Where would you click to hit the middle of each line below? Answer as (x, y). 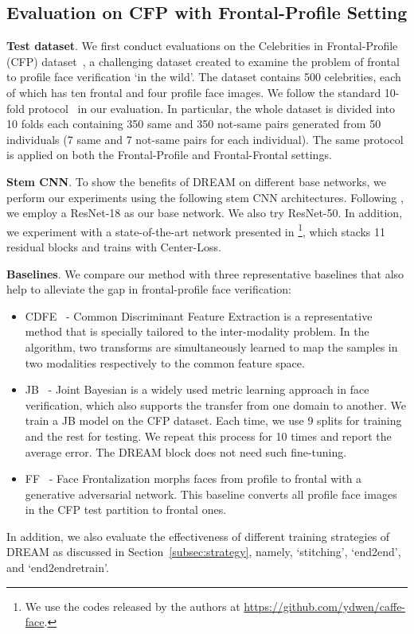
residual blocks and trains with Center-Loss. (114, 246)
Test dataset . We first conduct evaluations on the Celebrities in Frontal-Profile (202, 46)
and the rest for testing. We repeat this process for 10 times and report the (208, 436)
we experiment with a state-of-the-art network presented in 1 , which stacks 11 (196, 230)
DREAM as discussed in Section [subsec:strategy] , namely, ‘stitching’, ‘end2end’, (204, 552)
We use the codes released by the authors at (133, 606)
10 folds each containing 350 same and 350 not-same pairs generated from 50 (194, 124)
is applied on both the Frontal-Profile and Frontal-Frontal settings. (169, 155)
